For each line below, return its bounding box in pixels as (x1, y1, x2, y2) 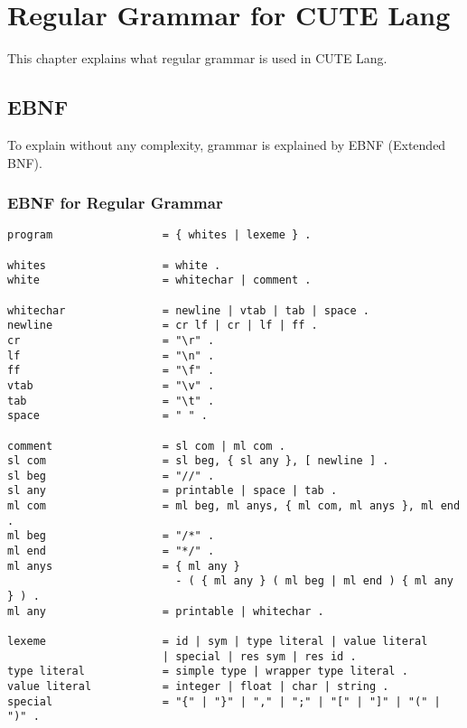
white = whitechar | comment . (7, 274, 312, 287)
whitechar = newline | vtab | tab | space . (7, 303, 369, 317)
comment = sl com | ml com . (7, 439, 285, 453)
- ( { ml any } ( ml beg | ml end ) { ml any (175, 574, 453, 588)
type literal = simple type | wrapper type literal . (7, 665, 408, 678)
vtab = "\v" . (7, 378, 215, 392)
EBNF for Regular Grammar (7, 191, 223, 214)
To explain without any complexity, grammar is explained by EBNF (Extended (7, 135, 446, 154)
